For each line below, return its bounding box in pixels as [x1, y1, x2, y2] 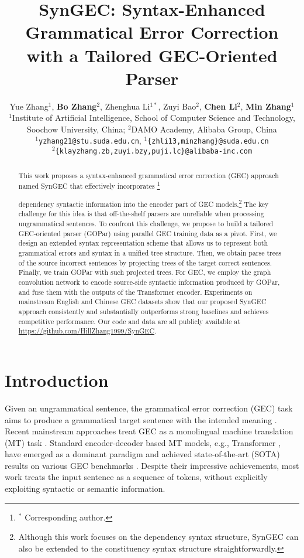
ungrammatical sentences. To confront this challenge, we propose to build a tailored [18, 219, 274, 229]
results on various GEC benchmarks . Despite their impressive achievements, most [5, 459, 299, 471]
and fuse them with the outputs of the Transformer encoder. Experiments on [18, 287, 253, 297]
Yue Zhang [9, 100, 49, 112]
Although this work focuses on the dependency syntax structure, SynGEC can [18, 530, 299, 543]
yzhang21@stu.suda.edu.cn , [39, 134, 141, 147]
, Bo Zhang [51, 100, 97, 112]
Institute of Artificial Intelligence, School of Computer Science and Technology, [12, 111, 295, 124]
